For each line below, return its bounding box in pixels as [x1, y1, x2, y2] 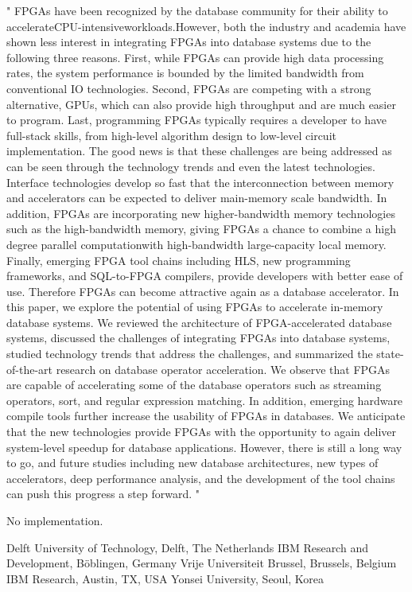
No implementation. [6, 512, 103, 528]
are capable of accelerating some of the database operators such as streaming [6, 376, 382, 393]
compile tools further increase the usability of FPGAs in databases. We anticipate [6, 407, 406, 424]
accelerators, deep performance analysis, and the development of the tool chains [6, 469, 395, 486]
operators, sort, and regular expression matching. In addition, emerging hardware [6, 391, 403, 408]
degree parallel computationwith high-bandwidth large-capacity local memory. [6, 236, 387, 252]
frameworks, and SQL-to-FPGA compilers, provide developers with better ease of [6, 267, 403, 284]
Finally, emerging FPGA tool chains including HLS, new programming [6, 251, 351, 268]
